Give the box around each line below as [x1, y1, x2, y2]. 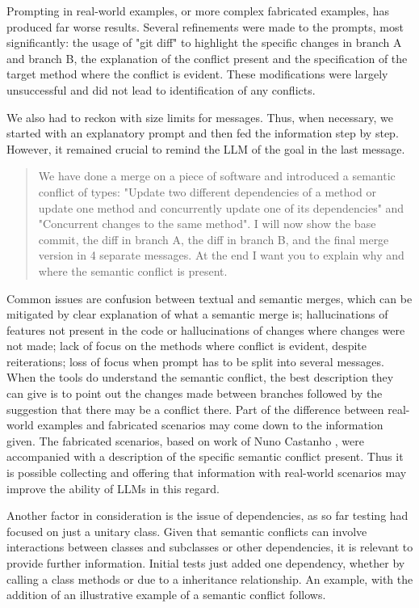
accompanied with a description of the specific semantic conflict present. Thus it [6, 448, 404, 465]
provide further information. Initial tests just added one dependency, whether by [6, 555, 405, 571]
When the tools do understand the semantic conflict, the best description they [6, 369, 394, 386]
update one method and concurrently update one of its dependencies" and [38, 199, 404, 216]
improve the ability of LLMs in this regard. [6, 479, 220, 496]
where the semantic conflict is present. [38, 262, 228, 279]
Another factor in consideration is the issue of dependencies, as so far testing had [6, 507, 409, 524]
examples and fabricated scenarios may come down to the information [37, 416, 383, 433]
